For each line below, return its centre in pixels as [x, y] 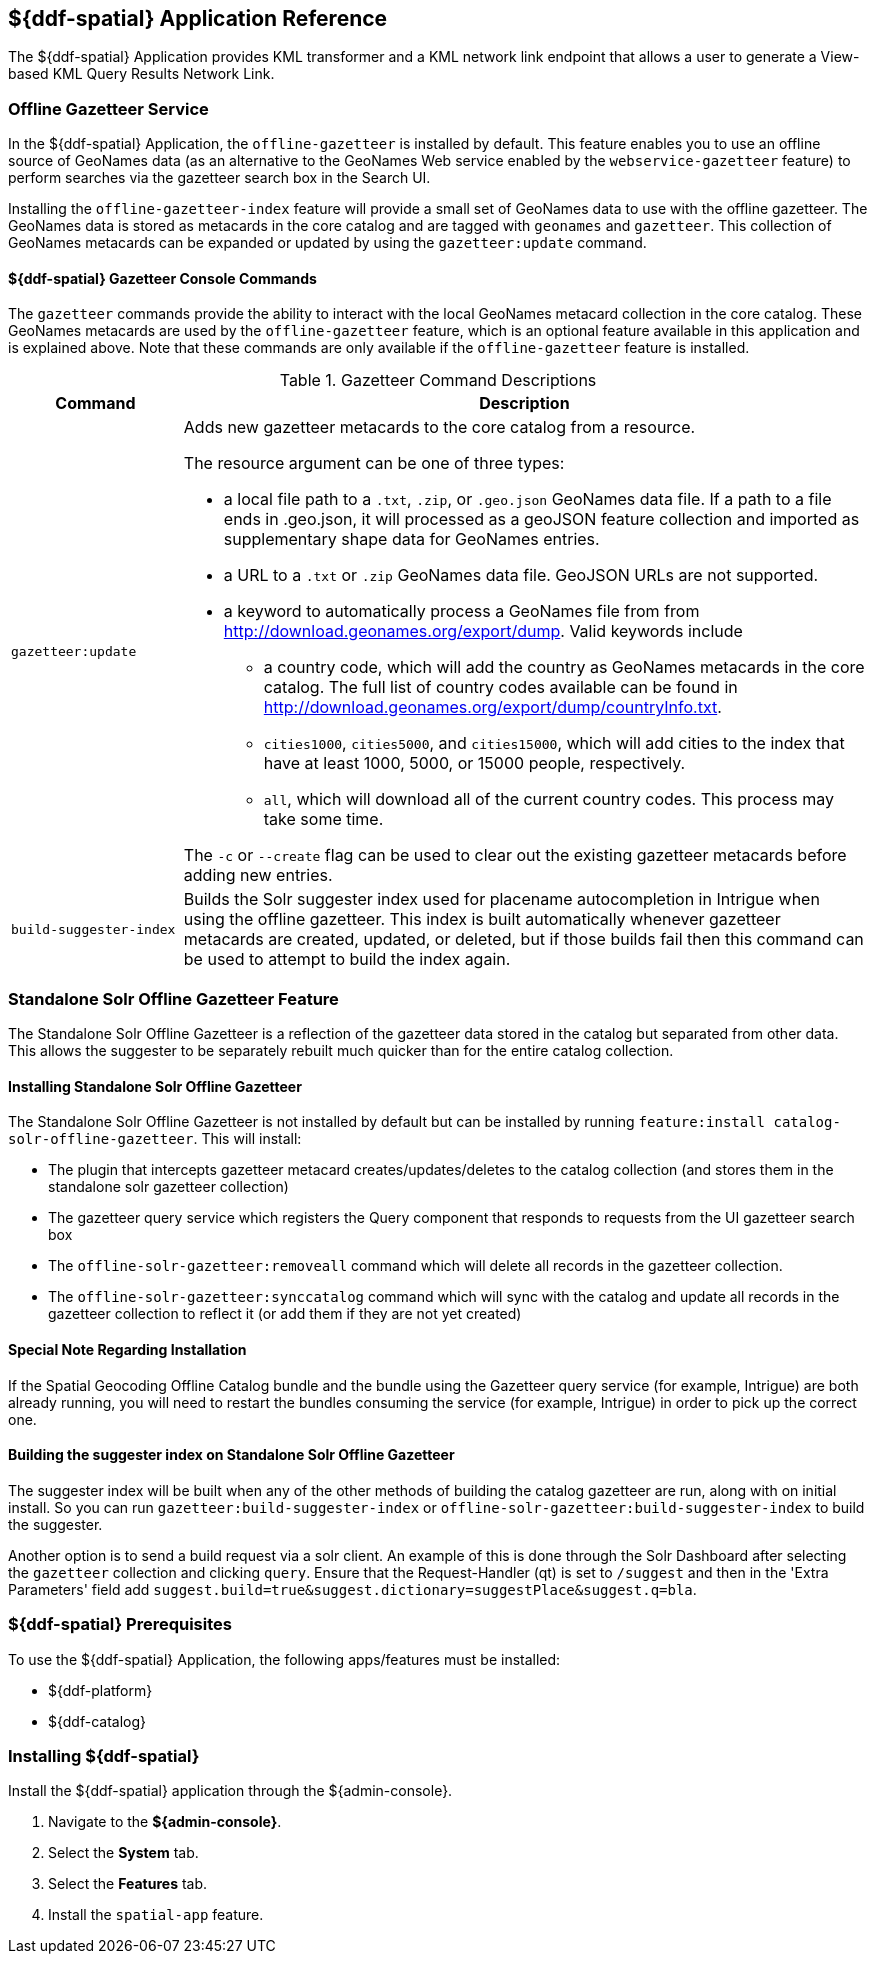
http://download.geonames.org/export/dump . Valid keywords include [483, 631]
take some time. [323, 819]
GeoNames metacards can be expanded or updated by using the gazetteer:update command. [327, 243]
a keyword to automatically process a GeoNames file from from [461, 611]
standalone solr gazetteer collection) [168, 1187]
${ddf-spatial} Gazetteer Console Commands [162, 278]
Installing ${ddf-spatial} [104, 1755]
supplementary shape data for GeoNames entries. [411, 539]
